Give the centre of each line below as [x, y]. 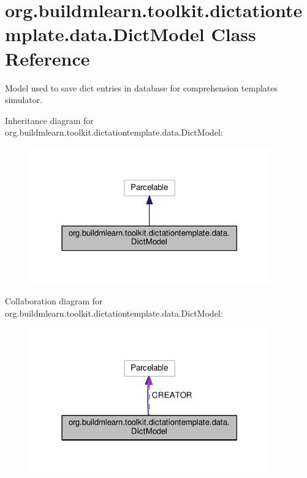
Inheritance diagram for [49, 120]
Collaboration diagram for [54, 300]
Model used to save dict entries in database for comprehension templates [142, 87]
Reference [47, 58]
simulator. [24, 100]
